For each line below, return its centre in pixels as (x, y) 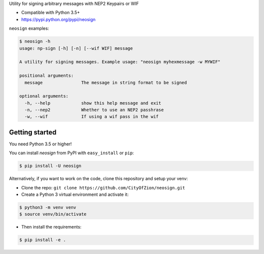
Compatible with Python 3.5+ (51, 13)
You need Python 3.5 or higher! (40, 144)
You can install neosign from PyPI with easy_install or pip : (71, 153)
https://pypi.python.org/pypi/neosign (58, 19)
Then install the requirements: (51, 227)
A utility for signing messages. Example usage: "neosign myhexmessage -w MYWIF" (120, 62)
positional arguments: (46, 76)
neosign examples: (29, 28)
